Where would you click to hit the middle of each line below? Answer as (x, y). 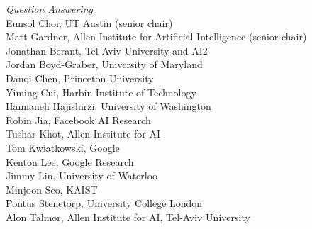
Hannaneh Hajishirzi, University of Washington (108, 106)
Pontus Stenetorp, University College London (104, 203)
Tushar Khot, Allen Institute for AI (83, 134)
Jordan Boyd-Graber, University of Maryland (104, 64)
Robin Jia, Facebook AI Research (78, 119)
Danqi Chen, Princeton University (80, 78)
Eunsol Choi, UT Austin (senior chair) (89, 22)
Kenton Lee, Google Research (70, 161)
